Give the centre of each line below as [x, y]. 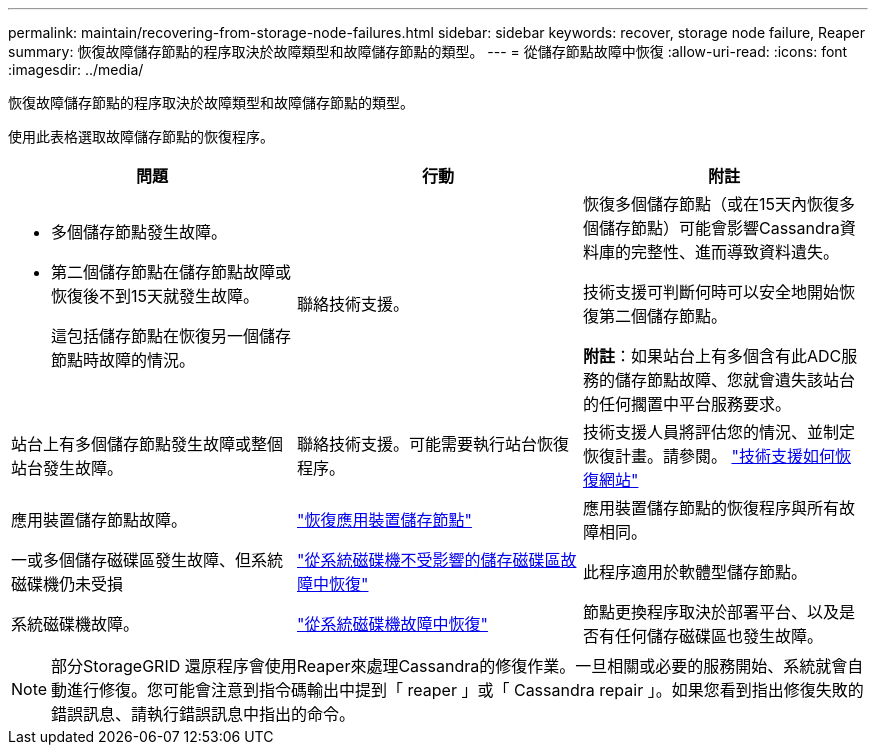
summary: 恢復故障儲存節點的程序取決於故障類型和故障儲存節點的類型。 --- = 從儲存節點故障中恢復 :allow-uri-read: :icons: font [428, 51]
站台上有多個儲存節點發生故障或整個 [147, 444]
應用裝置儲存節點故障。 [99, 520]
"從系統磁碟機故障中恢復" [392, 624]
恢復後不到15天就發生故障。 [155, 296]
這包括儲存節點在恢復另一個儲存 [171, 336]
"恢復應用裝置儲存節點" [384, 520]
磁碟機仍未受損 [67, 584]
